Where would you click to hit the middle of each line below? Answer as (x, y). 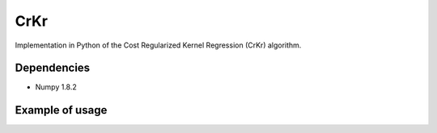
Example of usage (61, 110)
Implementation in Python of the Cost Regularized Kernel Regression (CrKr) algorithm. (158, 45)
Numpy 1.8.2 (56, 87)
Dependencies (53, 68)
